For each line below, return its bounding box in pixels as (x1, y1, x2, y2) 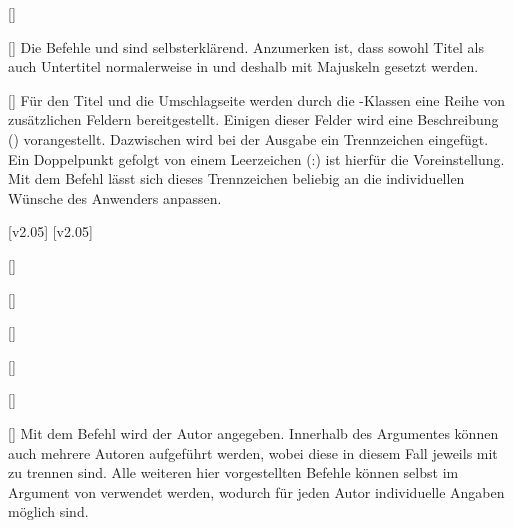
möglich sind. (8, 501, 89, 522)
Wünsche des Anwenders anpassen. (8, 187, 222, 208)
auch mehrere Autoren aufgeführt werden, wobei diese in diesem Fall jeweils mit (8, 442, 498, 463)
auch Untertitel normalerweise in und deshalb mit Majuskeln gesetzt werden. (8, 56, 479, 77)
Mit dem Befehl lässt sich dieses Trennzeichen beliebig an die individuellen (8, 168, 465, 189)
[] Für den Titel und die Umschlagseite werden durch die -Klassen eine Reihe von (8, 89, 506, 110)
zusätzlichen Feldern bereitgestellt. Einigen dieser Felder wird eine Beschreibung (8, 109, 499, 130)
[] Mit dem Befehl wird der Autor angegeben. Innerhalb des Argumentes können (8, 422, 499, 443)
